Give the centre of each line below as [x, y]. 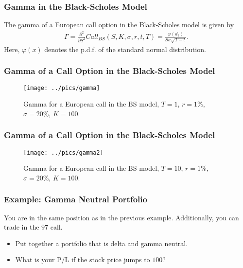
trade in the [22, 227]
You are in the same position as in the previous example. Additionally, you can [121, 217]
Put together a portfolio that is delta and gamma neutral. [102, 243]
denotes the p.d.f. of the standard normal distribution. [125, 49]
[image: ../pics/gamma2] [63, 152]
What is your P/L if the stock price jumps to [83, 259]
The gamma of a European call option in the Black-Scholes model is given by [119, 25]
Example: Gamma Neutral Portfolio [76, 199]
